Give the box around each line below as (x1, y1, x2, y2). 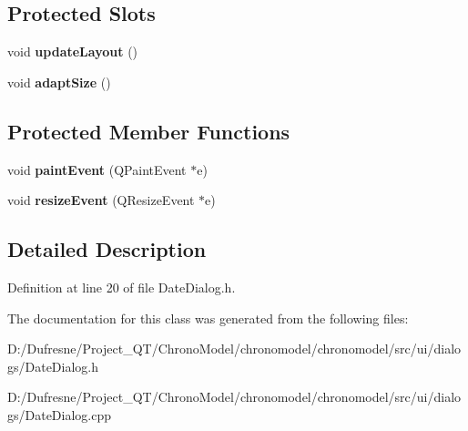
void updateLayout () (7, 42, 138, 61)
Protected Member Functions (7, 117, 290, 145)
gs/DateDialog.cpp (7, 405, 112, 424)
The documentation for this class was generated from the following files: (7, 308, 409, 327)
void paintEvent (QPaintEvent (7, 159, 187, 179)
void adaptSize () (7, 72, 111, 91)
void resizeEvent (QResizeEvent (7, 190, 195, 210)
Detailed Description (7, 235, 207, 263)
